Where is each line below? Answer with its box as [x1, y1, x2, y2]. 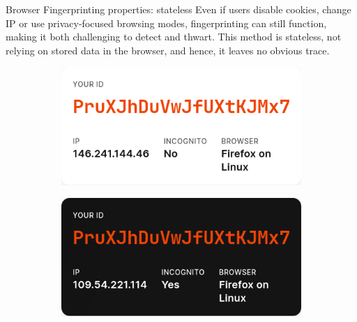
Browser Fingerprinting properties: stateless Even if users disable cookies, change [6, 2, 351, 16]
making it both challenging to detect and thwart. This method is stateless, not [6, 29, 342, 44]
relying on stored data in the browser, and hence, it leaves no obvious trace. [6, 43, 330, 57]
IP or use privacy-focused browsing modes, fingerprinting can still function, [6, 15, 327, 30]
